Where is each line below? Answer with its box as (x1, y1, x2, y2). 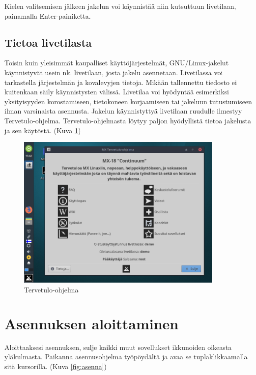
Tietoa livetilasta (4, 34, 92, 50)
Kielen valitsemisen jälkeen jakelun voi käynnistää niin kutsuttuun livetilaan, (4, 1, 236, 11)
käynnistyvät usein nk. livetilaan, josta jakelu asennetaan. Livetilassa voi (4, 67, 223, 77)
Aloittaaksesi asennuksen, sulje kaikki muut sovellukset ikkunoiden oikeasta (4, 342, 232, 352)
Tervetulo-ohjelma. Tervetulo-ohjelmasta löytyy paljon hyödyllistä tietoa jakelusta (4, 115, 252, 125)
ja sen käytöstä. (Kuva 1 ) (4, 125, 81, 135)
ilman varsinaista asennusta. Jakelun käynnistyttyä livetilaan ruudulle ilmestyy (4, 106, 242, 116)
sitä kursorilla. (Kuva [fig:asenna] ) (4, 361, 107, 371)
